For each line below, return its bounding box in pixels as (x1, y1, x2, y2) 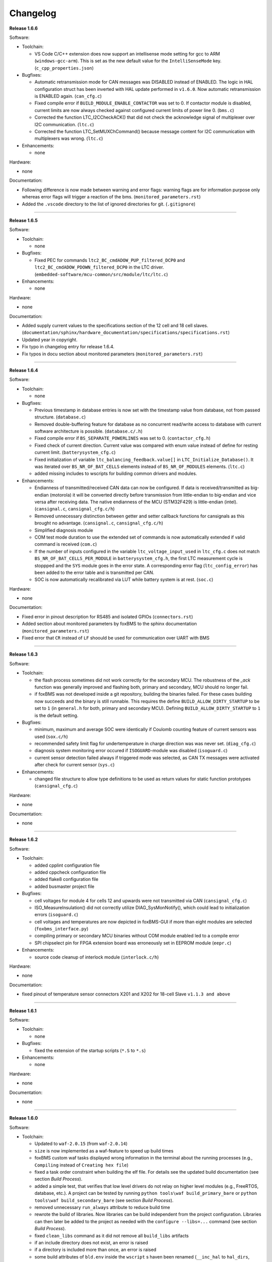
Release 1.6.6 (9, 25, 38, 31)
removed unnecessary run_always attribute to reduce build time (34, 1204, 170, 1210)
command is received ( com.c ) (34, 541, 97, 547)
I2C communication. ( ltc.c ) (34, 121, 94, 127)
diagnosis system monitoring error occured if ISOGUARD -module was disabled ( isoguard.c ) (34, 748, 228, 754)
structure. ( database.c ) (34, 414, 86, 420)
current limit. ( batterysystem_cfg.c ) (34, 449, 116, 455)
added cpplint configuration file (34, 862, 100, 868)
